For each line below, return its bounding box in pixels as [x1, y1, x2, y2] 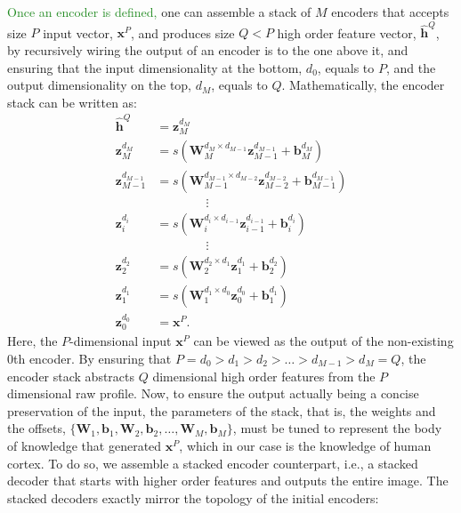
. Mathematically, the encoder [281, 76, 445, 94]
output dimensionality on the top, [7, 76, 192, 94]
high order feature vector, [277, 23, 417, 42]
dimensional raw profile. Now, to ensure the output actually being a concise [7, 384, 419, 403]
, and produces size [131, 23, 235, 42]
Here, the [7, 332, 58, 350]
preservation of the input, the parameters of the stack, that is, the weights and [7, 401, 436, 420]
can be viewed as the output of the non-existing [193, 332, 454, 350]
